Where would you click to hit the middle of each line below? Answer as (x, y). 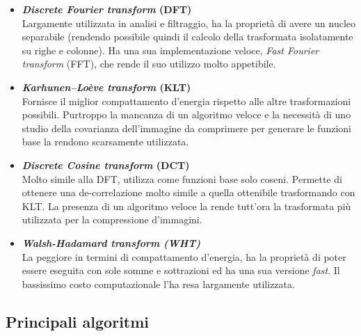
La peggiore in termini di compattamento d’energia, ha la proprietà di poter (184, 256)
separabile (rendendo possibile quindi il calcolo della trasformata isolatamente (187, 37)
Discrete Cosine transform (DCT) (106, 165)
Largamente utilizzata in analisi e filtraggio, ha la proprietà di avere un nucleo (189, 23)
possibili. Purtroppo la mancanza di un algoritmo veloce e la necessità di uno (186, 114)
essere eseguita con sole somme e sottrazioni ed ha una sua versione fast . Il (181, 270)
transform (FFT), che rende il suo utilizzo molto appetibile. (149, 64)
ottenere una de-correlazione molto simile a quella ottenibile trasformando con (188, 192)
